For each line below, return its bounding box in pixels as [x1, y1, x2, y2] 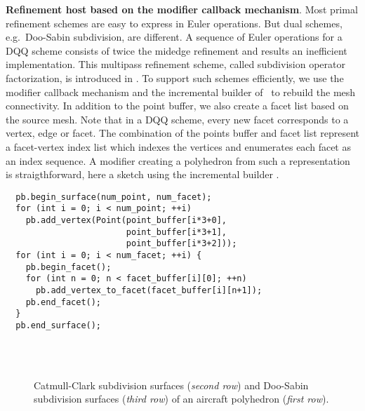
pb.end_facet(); [25, 297, 102, 307]
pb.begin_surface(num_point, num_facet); [15, 191, 212, 202]
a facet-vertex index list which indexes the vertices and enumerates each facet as [6, 139, 351, 154]
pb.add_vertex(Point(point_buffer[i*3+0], [25, 215, 227, 226]
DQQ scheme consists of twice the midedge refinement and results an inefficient [6, 43, 347, 58]
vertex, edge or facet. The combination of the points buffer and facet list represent [6, 126, 360, 140]
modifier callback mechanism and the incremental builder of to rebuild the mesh [6, 84, 356, 99]
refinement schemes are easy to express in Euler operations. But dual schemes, [6, 15, 343, 30]
